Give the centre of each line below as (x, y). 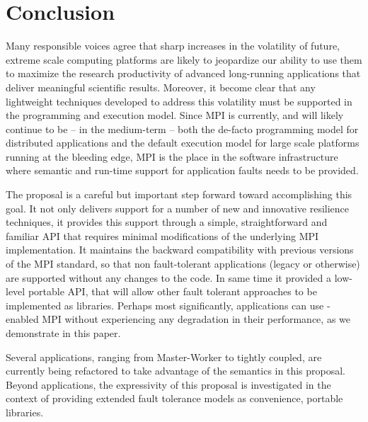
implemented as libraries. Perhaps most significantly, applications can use (165, 305)
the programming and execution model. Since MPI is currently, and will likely (175, 115)
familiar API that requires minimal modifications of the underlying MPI (162, 235)
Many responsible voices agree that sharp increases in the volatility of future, (173, 46)
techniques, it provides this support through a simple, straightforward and (167, 222)
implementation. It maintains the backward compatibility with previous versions (180, 250)
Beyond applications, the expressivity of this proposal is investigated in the (168, 384)
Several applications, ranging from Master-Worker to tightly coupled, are (164, 357)
